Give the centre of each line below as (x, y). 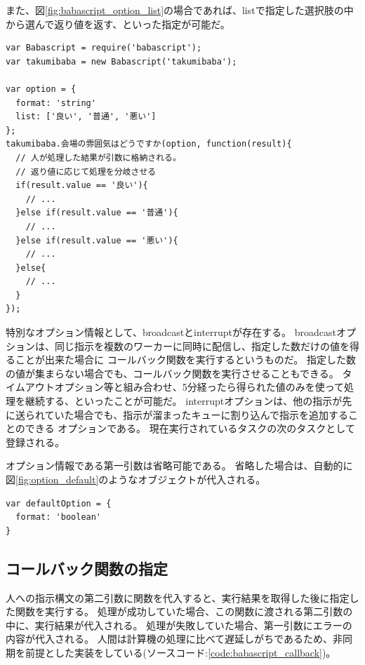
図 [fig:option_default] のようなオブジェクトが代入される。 (136, 479)
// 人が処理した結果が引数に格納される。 (98, 157)
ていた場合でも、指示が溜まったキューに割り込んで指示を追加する (196, 414)
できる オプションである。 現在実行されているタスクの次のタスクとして (190, 428)
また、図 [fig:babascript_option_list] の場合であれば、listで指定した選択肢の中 (180, 10)
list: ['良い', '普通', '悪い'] (86, 117)
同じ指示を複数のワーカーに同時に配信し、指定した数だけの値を (202, 345)
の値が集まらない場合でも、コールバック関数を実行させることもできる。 (172, 373)
